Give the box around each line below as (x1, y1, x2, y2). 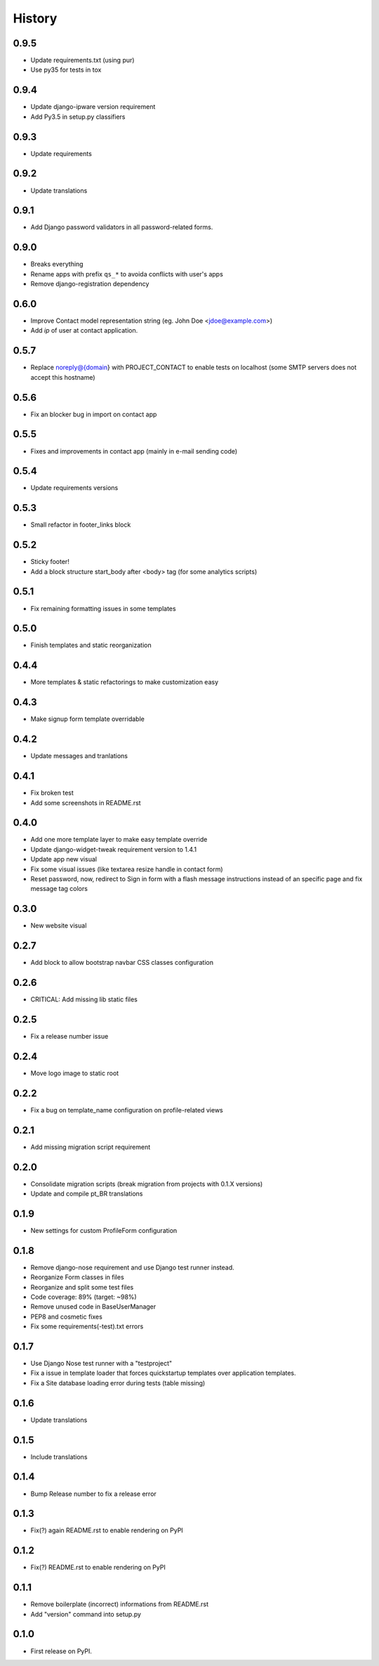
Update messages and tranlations (30, 752, 128, 760)
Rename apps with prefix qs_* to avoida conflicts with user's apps (30, 269, 224, 278)
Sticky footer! (30, 558, 69, 566)
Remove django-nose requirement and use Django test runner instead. (30, 1263, 234, 1271)
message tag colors (30, 885, 88, 893)
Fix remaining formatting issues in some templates (30, 604, 176, 613)
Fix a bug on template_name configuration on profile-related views (30, 1106, 224, 1114)
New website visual (30, 921, 87, 930)
